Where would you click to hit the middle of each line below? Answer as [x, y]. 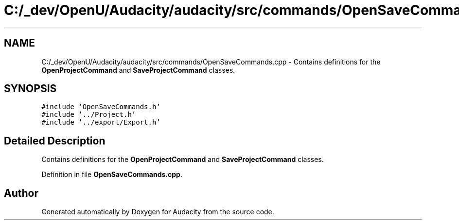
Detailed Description [55, 141]
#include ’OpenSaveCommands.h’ [101, 107]
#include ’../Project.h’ [89, 115]
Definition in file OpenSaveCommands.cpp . [112, 175]
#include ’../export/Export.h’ [101, 122]
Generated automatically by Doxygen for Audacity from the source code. [158, 212]
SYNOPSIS [30, 89]
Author [21, 193]
